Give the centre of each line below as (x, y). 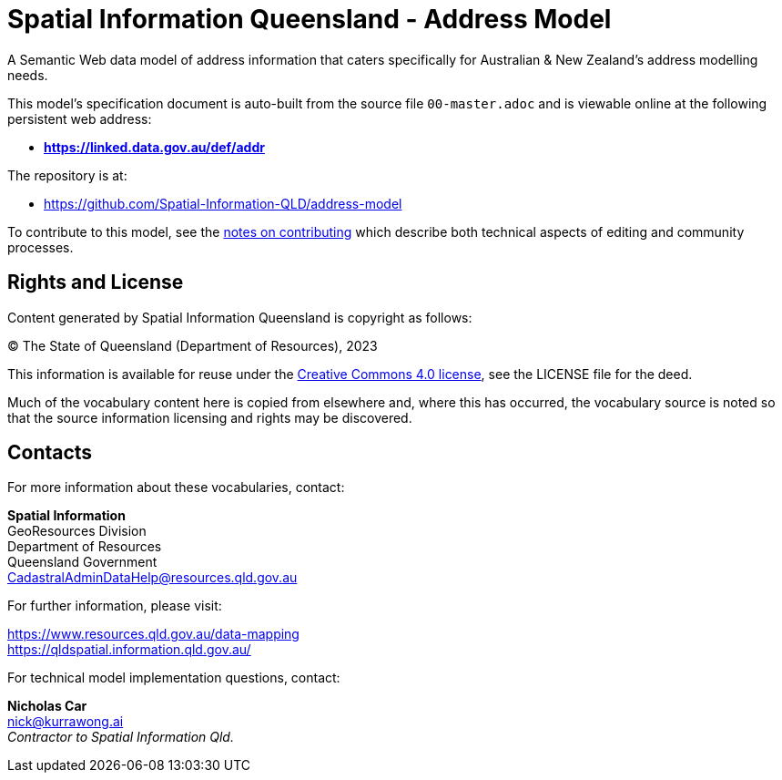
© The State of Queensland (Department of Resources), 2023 (193, 345)
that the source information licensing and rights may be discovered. (210, 417)
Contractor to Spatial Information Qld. (121, 737)
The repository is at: (67, 175)
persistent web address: (80, 118)
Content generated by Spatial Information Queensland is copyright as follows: (240, 317)
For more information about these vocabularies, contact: (176, 487)
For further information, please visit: (115, 606)
